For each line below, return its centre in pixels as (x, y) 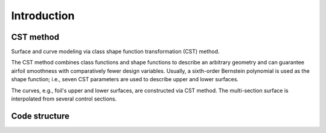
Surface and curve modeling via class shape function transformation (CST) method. (115, 52)
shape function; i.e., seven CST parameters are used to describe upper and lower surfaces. (125, 79)
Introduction (43, 16)
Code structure (40, 116)
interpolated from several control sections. (64, 99)
